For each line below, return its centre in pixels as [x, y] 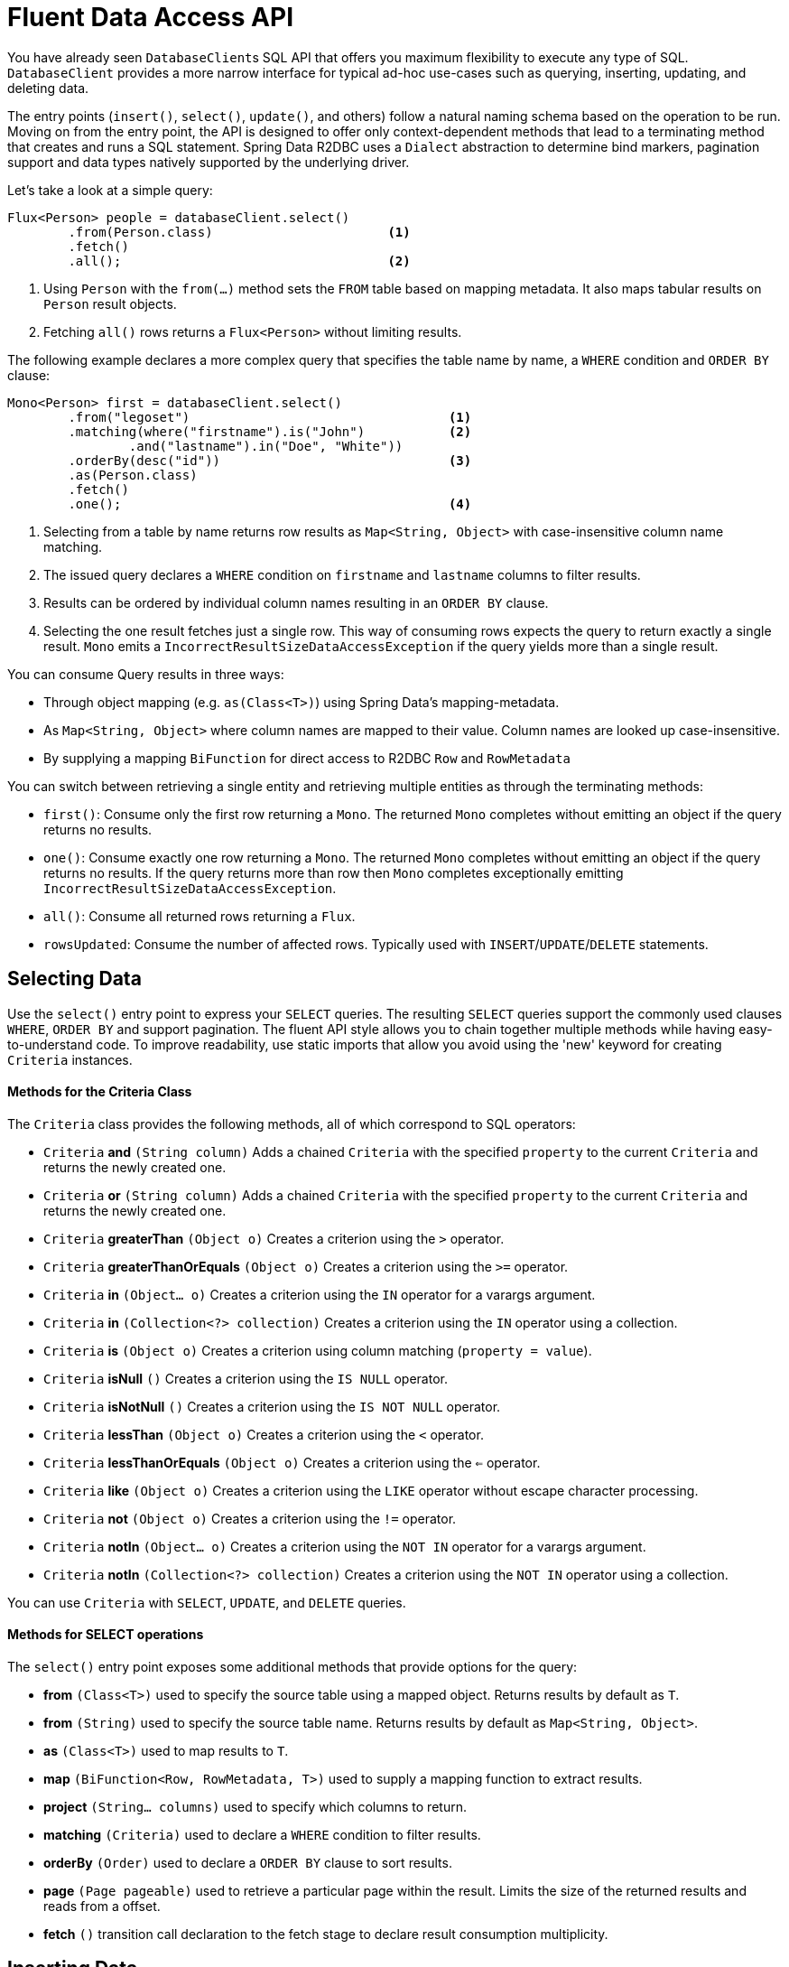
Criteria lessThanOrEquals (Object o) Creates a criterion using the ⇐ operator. [292, 1462]
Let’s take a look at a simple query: [110, 190]
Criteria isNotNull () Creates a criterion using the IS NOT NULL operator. [272, 1406]
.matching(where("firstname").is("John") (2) [270, 431]
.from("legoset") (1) [270, 417]
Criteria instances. [70, 1059]
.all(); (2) [239, 261]
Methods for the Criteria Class [100, 1092]
